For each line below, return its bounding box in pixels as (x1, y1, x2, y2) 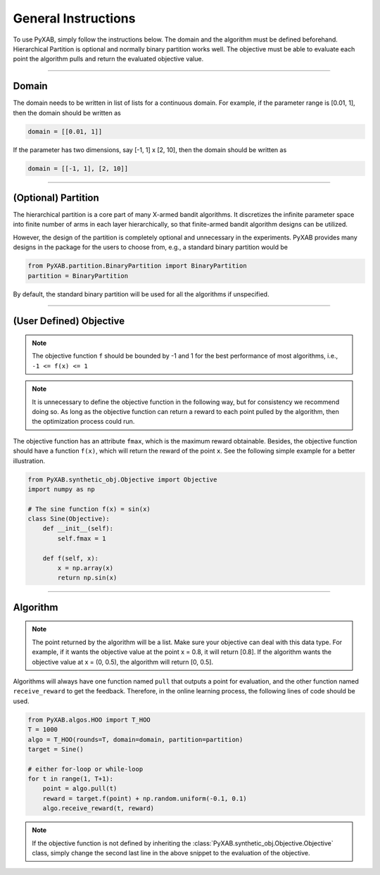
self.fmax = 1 (57, 534, 106, 542)
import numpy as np (27, 485, 95, 493)
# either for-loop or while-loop (27, 764, 144, 773)
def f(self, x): (42, 554, 99, 562)
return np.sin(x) (57, 574, 118, 582)
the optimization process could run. (32, 417, 135, 426)
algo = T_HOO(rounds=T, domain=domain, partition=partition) (27, 736, 243, 743)
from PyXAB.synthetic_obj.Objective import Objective (27, 475, 217, 484)
